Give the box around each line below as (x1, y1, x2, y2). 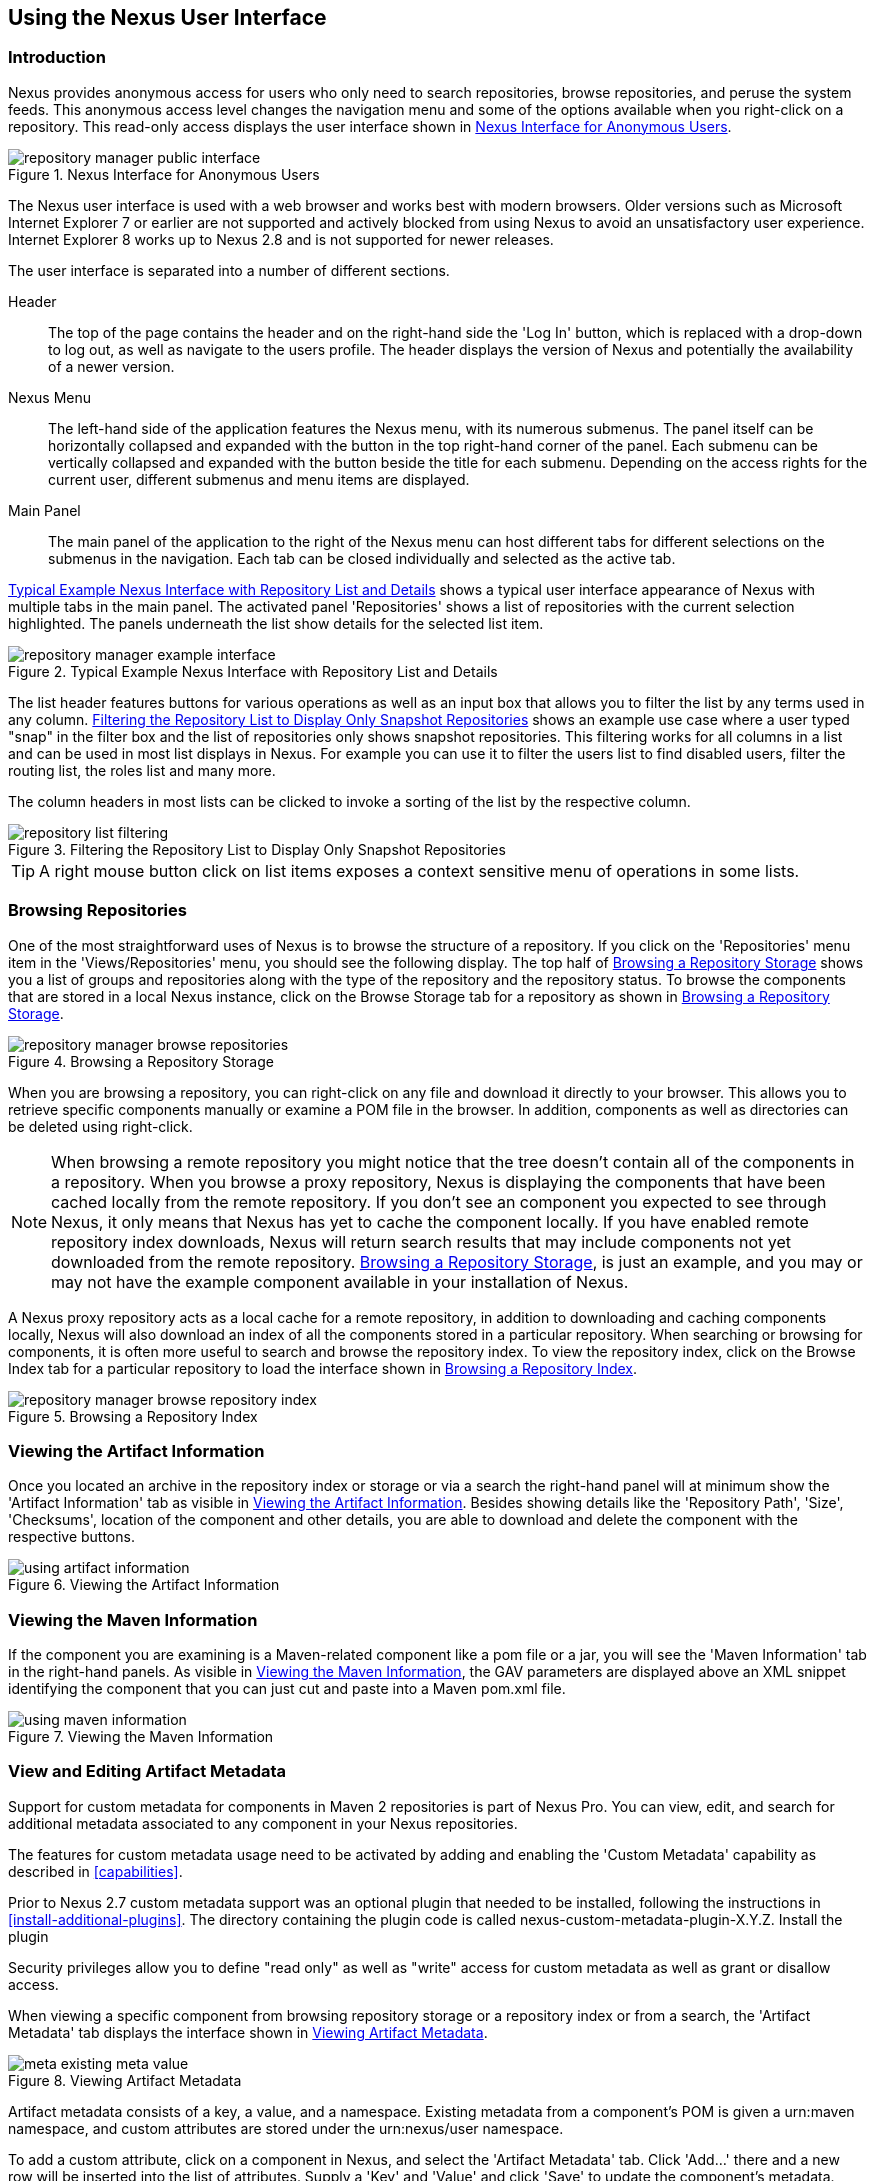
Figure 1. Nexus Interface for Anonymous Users (8, 165, 320, 183)
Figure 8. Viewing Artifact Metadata (8, 2071, 242, 2089)
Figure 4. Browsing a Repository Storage (8, 1052, 274, 1070)
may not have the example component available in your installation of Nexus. (51, 1271, 629, 1292)
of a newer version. (48, 357, 175, 375)
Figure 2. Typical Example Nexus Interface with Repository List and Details (8, 662, 498, 680)
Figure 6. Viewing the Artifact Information (8, 1576, 280, 1594)
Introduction (8, 47, 106, 68)
